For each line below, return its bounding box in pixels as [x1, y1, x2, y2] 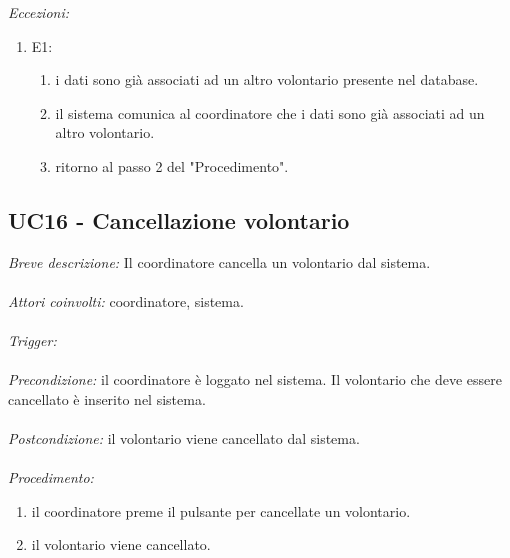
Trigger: [8, 330, 57, 351]
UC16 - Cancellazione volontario [8, 204, 350, 235]
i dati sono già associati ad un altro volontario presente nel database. [55, 69, 479, 90]
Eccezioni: [8, 2, 70, 22]
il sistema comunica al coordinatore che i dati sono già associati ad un [55, 102, 485, 123]
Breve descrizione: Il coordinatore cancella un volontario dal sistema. [8, 251, 431, 272]
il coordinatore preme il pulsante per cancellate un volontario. [31, 500, 411, 521]
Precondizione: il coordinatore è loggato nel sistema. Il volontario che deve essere [8, 369, 503, 390]
